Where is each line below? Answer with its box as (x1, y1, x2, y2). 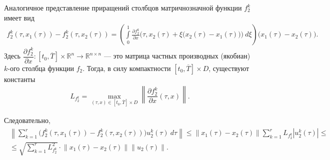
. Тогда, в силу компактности (82, 62, 171, 73)
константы (4, 73, 35, 84)
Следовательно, (4, 114, 50, 125)
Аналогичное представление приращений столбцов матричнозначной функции (4, 2, 242, 12)
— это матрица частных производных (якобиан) (103, 50, 250, 61)
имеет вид (4, 12, 34, 22)
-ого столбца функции (7, 62, 74, 73)
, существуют (208, 62, 249, 73)
